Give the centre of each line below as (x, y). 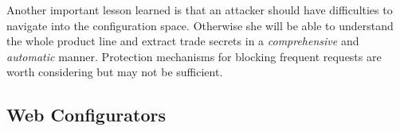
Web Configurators (86, 115)
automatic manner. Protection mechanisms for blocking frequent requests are (194, 56)
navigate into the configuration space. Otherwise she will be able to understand (200, 25)
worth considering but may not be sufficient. (115, 72)
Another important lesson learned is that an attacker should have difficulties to (200, 10)
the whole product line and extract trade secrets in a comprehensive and (183, 41)
